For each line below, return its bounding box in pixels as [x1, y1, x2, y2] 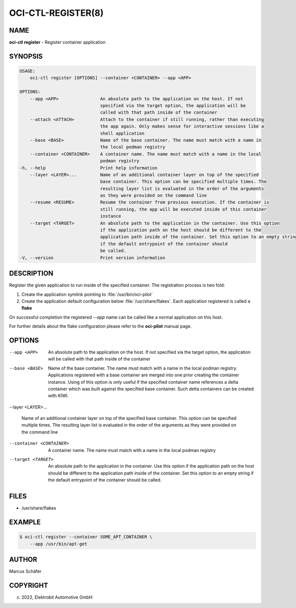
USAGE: [19, 68, 36, 74]
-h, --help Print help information [19, 165, 158, 170]
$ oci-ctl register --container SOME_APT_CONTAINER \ [19, 534, 152, 540]
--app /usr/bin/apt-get [30, 541, 87, 547]
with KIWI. [48, 393, 69, 399]
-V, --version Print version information [19, 255, 165, 260]
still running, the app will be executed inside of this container [100, 206, 267, 212]
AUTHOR [9, 555, 37, 564]
